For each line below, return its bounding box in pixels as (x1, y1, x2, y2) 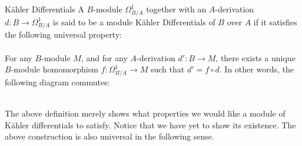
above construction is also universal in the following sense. (5, 130, 214, 142)
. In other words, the (219, 63, 294, 75)
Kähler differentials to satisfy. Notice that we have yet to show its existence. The (5, 118, 296, 131)
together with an (146, 3, 207, 15)
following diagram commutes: (5, 75, 110, 88)
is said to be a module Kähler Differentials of (52, 15, 215, 28)
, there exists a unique (215, 51, 296, 64)
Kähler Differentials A (5, 3, 84, 15)
